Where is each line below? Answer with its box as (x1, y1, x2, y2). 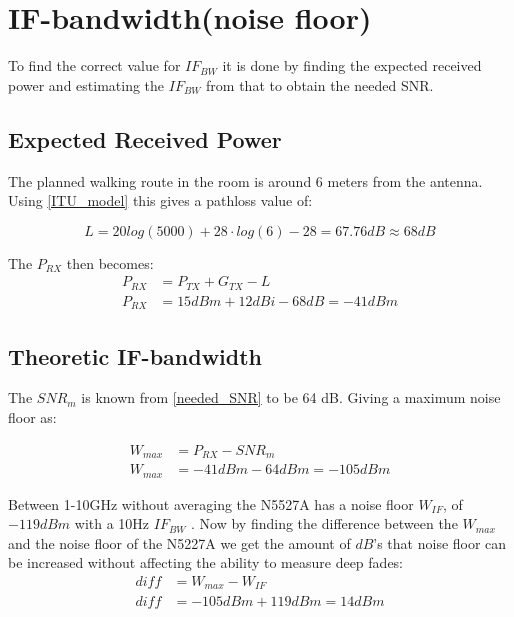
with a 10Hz (74, 513, 150, 534)
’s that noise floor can (373, 532, 507, 553)
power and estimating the (8, 74, 165, 95)
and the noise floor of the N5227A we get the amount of (8, 532, 351, 553)
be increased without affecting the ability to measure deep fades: (8, 552, 404, 573)
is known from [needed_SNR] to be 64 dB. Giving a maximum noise (81, 387, 501, 408)
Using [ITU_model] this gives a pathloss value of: (8, 190, 313, 211)
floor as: (8, 407, 57, 428)
